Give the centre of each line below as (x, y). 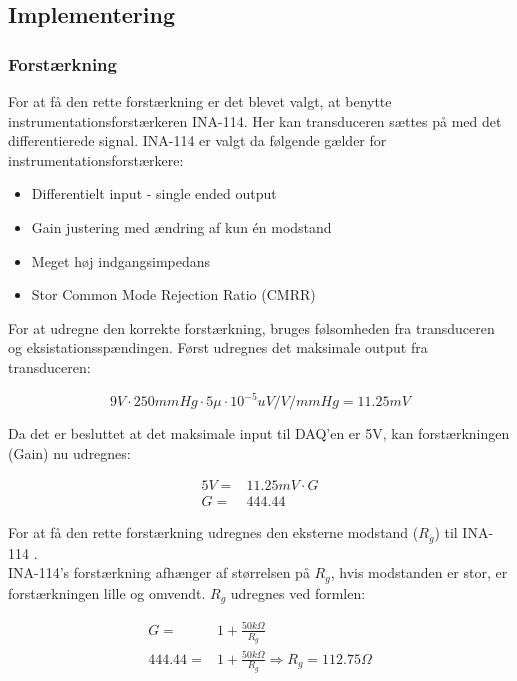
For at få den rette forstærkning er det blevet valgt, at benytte (200, 101)
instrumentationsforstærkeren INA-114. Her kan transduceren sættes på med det (255, 120)
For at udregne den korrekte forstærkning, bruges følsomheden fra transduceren (251, 327)
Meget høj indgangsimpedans (121, 260)
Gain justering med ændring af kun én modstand (181, 226)
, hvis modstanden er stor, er (419, 572)
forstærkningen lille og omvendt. (107, 592)
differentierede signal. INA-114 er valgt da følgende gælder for (197, 140)
